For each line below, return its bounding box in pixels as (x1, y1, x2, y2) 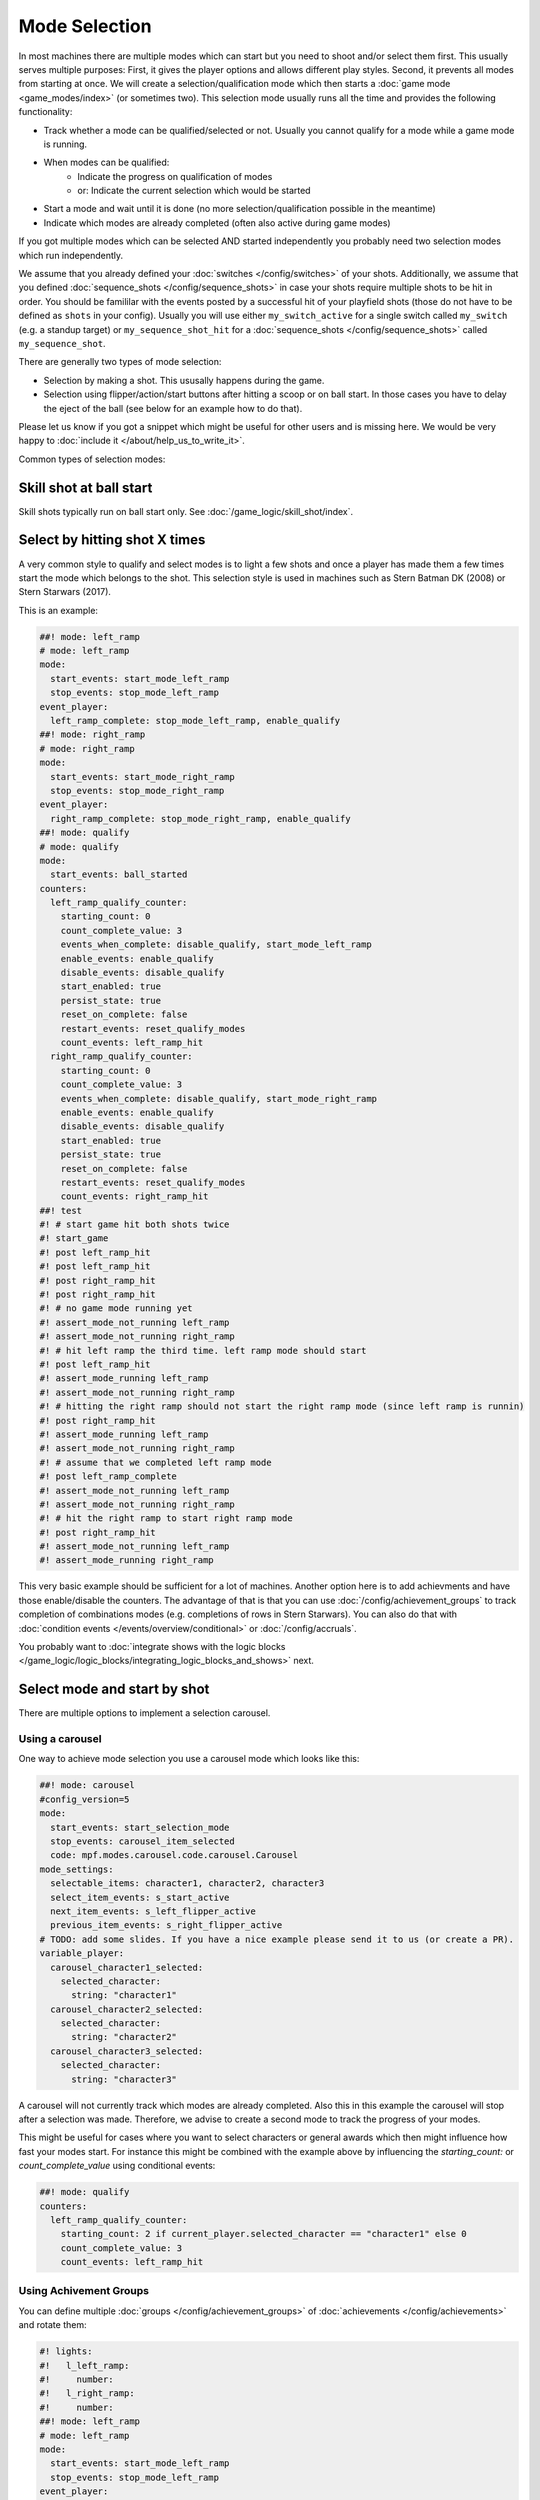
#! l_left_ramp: (39, 2360, 130, 2371)
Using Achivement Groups (18, 2284, 150, 2298)
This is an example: (18, 604, 99, 616)
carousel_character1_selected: (50, 1961, 204, 1973)
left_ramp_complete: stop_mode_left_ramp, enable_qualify (50, 715, 341, 727)
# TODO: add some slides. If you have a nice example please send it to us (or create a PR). (39, 1933, 515, 1945)
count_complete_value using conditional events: (18, 2160, 216, 2172)
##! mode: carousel (39, 1780, 135, 1791)
